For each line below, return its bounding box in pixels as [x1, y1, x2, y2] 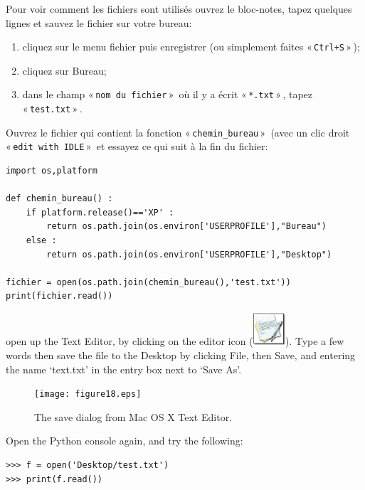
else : [26, 235, 57, 246]
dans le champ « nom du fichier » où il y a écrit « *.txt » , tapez [22, 87, 313, 102]
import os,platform [6, 166, 97, 176]
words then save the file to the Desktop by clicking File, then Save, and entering [6, 347, 356, 362]
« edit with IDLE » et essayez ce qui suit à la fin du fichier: [6, 139, 268, 154]
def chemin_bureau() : [6, 193, 113, 204]
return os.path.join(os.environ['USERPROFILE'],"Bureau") [46, 221, 327, 232]
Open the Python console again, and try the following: [6, 433, 243, 448]
